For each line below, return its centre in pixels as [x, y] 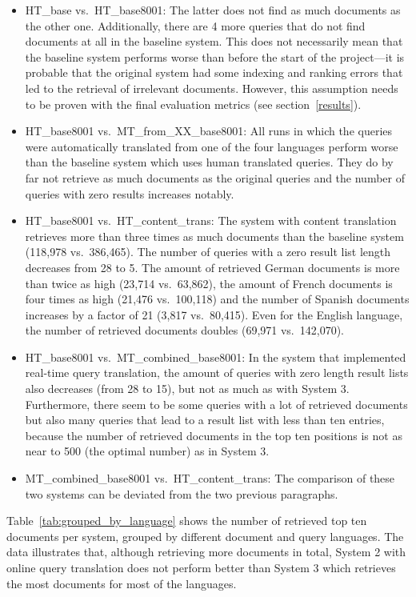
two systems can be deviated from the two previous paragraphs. [182, 493]
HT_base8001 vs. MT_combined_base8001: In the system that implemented [216, 357]
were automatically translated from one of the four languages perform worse [212, 146]
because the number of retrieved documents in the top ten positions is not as [214, 435]
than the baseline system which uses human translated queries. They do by [209, 162]
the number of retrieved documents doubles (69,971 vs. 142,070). [184, 330]
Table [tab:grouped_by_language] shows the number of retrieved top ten [187, 521]
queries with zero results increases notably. [130, 193]
